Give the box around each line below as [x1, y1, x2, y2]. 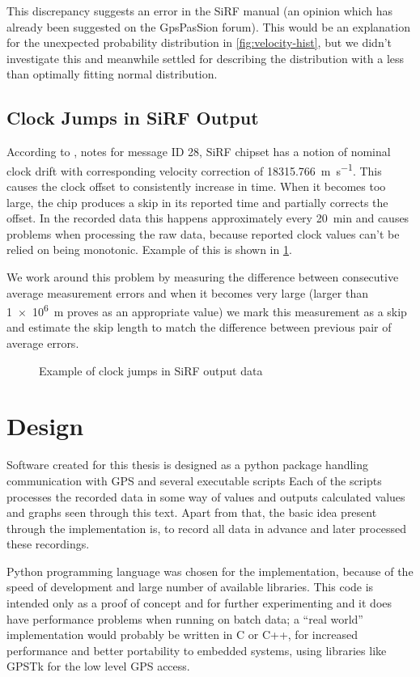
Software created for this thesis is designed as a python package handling [6, 456, 369, 473]
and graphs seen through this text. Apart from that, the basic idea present [6, 504, 377, 521]
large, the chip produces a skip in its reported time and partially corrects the [6, 193, 388, 210]
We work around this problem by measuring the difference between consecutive [6, 268, 399, 285]
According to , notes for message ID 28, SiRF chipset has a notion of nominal [6, 143, 391, 160]
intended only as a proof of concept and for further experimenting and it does [6, 594, 392, 611]
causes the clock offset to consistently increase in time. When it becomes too [6, 178, 386, 195]
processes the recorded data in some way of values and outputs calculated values [6, 488, 405, 505]
